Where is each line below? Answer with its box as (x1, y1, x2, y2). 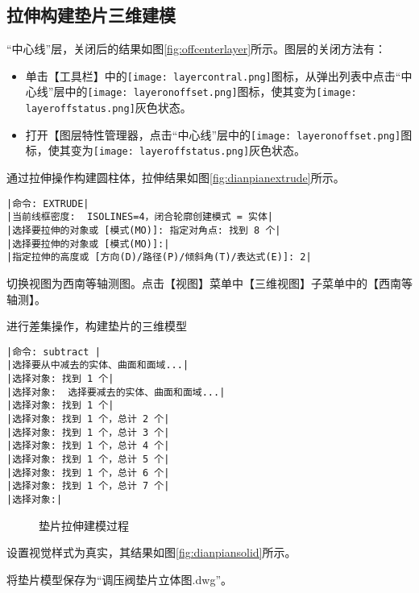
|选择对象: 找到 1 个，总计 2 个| (6, 413, 170, 425)
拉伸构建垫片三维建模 (6, 2, 176, 27)
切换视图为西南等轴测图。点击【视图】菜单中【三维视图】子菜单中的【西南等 (6, 274, 413, 291)
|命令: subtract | (6, 346, 101, 358)
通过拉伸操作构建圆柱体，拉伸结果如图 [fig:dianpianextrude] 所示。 (6, 169, 345, 186)
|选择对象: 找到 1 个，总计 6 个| (6, 467, 170, 479)
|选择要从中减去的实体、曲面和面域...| (6, 359, 189, 371)
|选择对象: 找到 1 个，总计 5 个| (6, 453, 170, 465)
